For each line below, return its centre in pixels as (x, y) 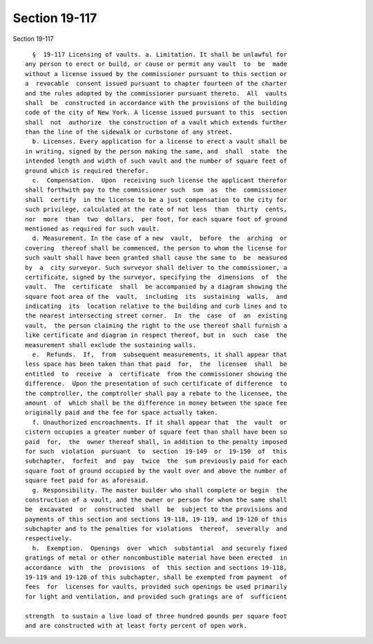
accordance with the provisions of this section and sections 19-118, (156, 568)
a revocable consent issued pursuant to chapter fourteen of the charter (156, 84)
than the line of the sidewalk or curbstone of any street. (129, 132)
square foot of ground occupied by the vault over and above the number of (156, 471)
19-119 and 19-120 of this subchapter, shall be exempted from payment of (156, 577)
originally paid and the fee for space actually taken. (122, 413)
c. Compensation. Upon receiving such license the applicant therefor (160, 181)
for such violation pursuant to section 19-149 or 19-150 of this (156, 451)
